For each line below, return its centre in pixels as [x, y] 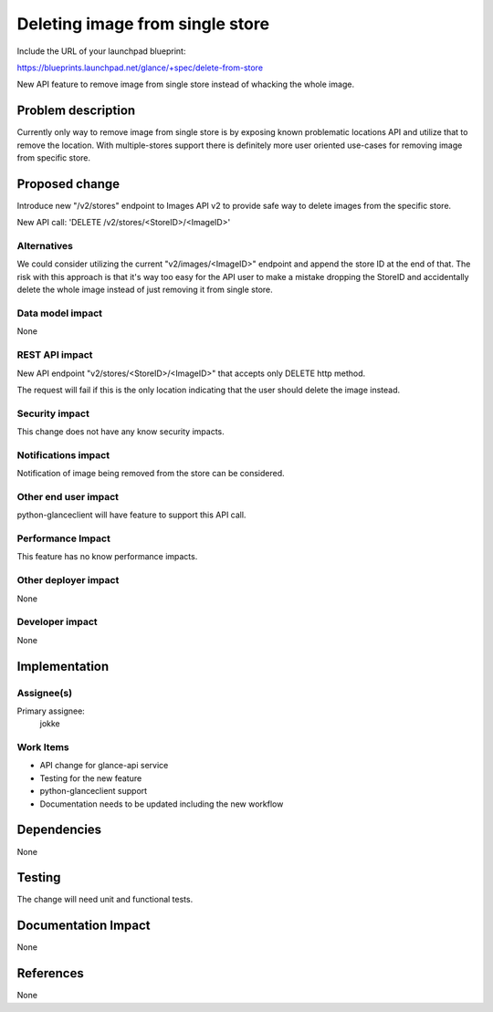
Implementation [63, 666]
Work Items [43, 747]
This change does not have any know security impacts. [121, 432]
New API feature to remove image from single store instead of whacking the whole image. [186, 84]
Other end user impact [68, 496]
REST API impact [55, 355]
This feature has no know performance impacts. [107, 557]
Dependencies [59, 830]
